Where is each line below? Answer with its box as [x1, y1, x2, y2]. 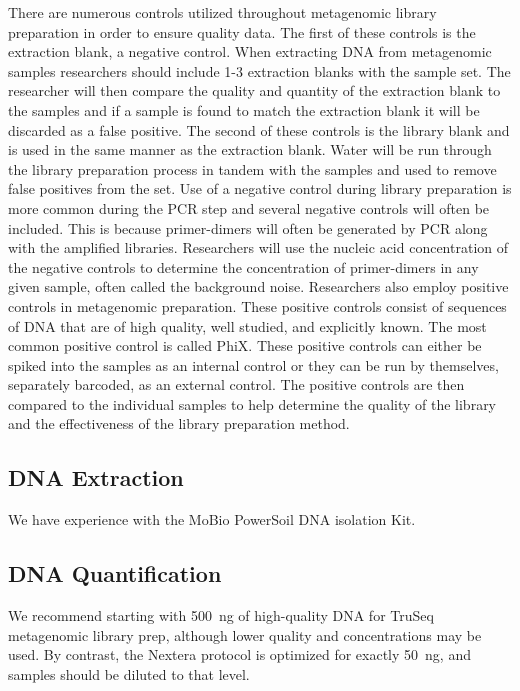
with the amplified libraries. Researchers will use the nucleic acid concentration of [8, 237, 509, 258]
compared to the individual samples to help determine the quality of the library [8, 393, 497, 414]
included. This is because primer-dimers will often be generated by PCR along [8, 217, 488, 238]
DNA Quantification [8, 558, 222, 589]
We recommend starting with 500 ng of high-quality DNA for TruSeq [8, 605, 434, 626]
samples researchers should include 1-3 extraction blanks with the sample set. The [8, 60, 511, 81]
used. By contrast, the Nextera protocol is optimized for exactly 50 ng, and [8, 644, 471, 665]
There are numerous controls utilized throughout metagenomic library [8, 2, 437, 22]
